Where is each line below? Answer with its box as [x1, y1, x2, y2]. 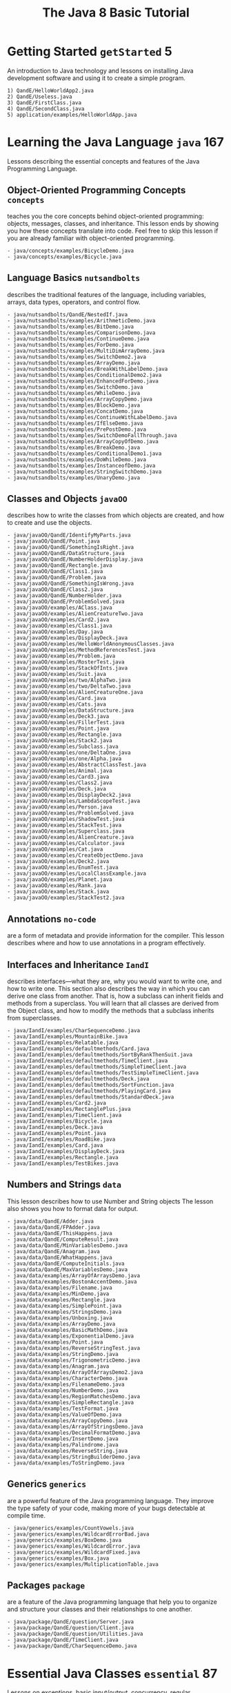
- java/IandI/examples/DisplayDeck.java [7, 1148, 125, 1154]
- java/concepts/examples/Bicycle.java [7, 253, 122, 260]
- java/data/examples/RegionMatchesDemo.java [7, 1393, 140, 1400]
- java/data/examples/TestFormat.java [7, 1405, 119, 1412]
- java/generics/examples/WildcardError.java [7, 1542, 140, 1549]
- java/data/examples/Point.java [7, 1338, 103, 1346]
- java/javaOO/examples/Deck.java [7, 786, 107, 793]
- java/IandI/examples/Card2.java [7, 1099, 107, 1106]
